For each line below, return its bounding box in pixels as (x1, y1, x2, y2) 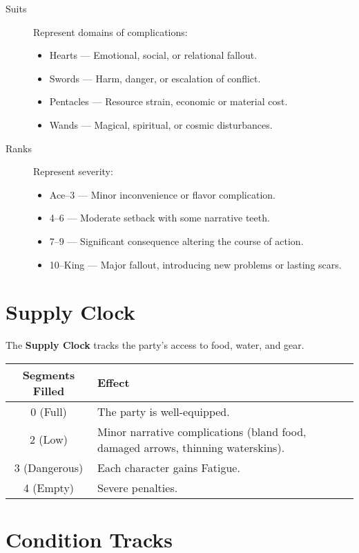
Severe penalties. (97, 479, 178, 496)
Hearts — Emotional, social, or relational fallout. (49, 48, 258, 62)
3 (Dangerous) (14, 459, 84, 475)
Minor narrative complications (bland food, (97, 423, 307, 439)
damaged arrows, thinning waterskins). (97, 439, 285, 455)
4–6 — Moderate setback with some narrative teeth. (49, 210, 270, 225)
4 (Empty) (23, 479, 75, 496)
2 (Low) (30, 431, 68, 448)
